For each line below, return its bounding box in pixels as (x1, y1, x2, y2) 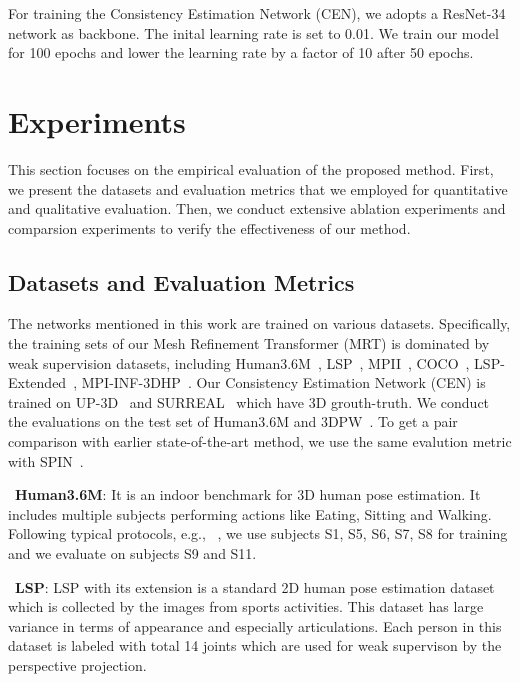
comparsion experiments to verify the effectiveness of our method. (8, 217, 411, 238)
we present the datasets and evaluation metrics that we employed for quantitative (8, 178, 508, 199)
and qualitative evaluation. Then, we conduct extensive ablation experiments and (8, 198, 506, 219)
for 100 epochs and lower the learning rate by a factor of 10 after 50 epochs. (8, 42, 474, 63)
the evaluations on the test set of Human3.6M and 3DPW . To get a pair (8, 411, 458, 432)
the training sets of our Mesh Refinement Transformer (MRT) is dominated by (8, 333, 490, 354)
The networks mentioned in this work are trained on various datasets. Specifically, (8, 313, 511, 334)
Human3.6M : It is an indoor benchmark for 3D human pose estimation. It (15, 484, 481, 505)
